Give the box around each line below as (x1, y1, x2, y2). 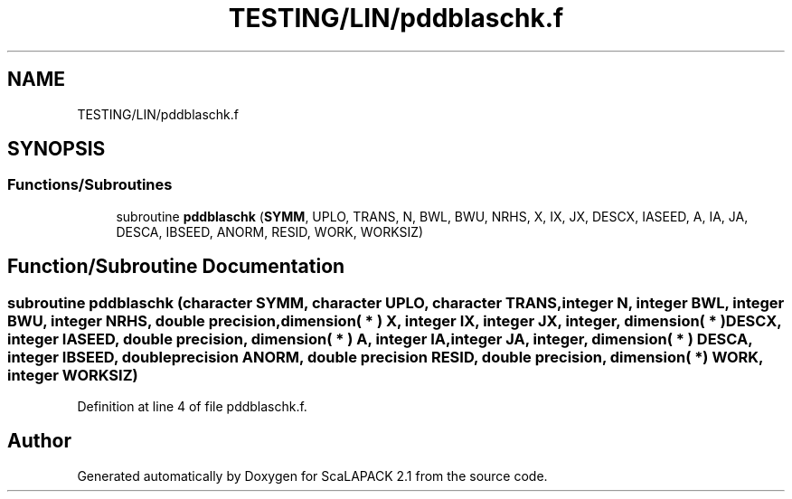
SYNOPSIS (7, 137, 106, 161)
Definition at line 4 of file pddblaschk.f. (77, 399, 307, 415)
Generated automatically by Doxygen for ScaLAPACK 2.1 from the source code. (77, 467, 548, 484)
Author (7, 429, 71, 453)
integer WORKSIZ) (7, 365, 138, 384)
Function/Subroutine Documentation (7, 255, 345, 278)
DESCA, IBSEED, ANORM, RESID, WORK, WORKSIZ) (116, 223, 424, 240)
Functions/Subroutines (7, 175, 173, 194)
